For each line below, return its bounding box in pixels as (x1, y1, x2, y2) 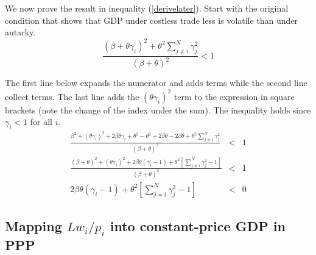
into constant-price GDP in (110, 217, 286, 235)
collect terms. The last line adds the (5, 90, 139, 102)
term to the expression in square (174, 90, 295, 102)
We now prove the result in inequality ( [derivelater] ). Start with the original (5, 2, 289, 14)
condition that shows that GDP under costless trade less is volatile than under (5, 13, 298, 26)
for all (30, 115, 52, 128)
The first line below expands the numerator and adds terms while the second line (5, 76, 307, 89)
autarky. (5, 26, 36, 38)
